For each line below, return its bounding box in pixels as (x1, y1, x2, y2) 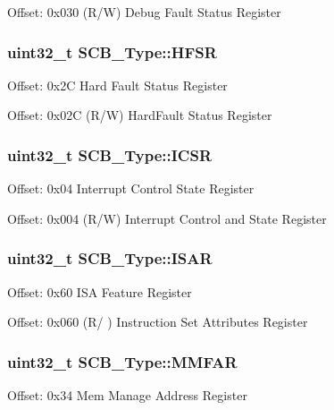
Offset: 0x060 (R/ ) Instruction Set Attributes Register (7, 312, 308, 331)
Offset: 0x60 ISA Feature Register (7, 282, 192, 301)
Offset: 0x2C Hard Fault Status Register (7, 75, 228, 94)
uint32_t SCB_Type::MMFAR (7, 350, 238, 372)
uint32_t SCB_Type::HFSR (7, 40, 217, 63)
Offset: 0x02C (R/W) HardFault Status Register (7, 106, 272, 124)
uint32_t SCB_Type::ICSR (7, 143, 212, 166)
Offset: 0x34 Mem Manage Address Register (7, 386, 247, 405)
